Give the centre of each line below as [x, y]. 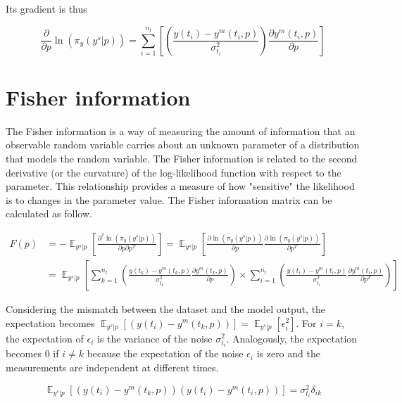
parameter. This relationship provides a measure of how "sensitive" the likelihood [180, 186]
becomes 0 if [32, 353]
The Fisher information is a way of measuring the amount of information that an [181, 130]
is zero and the [288, 353]
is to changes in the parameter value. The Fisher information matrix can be [169, 199]
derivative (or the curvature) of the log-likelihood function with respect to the [174, 172]
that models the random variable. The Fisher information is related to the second [182, 158]
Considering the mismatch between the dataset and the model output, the [166, 308]
